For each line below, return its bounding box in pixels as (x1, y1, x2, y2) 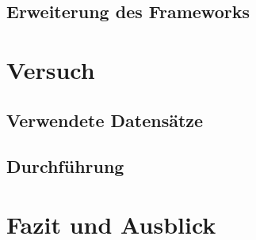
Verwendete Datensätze (6, 107, 204, 132)
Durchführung (6, 154, 124, 178)
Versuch (6, 53, 95, 85)
